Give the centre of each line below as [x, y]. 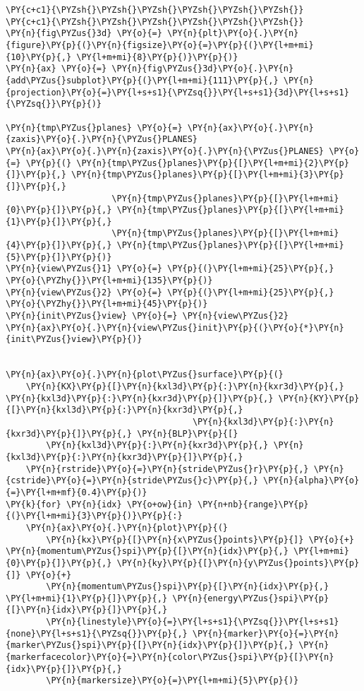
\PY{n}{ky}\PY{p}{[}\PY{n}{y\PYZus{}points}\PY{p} [238, 563]
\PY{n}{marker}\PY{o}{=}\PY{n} [266, 633]
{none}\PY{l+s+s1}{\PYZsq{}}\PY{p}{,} [97, 633]
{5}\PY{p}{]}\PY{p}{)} [59, 257]
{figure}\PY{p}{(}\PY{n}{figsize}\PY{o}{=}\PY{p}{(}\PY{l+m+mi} [160, 45]
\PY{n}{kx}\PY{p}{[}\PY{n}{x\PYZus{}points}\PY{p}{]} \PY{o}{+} [200, 539]
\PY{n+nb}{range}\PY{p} [253, 504]
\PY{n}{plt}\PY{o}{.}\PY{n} [233, 34]
